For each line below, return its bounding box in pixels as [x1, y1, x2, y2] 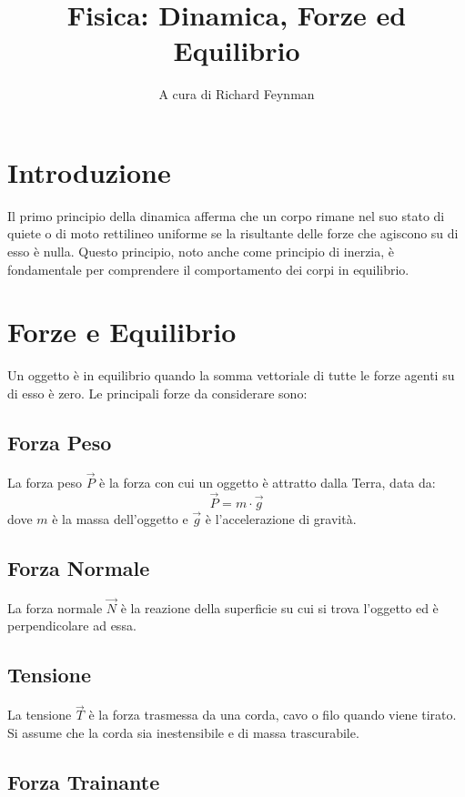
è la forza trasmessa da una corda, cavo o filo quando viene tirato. [88, 705, 457, 724]
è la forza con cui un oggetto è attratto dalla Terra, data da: [99, 472, 436, 491]
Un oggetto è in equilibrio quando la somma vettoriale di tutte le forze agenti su [7, 366, 455, 385]
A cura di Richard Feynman [158, 85, 315, 104]
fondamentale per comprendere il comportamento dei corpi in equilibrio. [7, 259, 409, 278]
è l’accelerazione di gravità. [205, 509, 357, 528]
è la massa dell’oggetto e [52, 509, 188, 528]
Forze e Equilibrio [7, 313, 237, 350]
